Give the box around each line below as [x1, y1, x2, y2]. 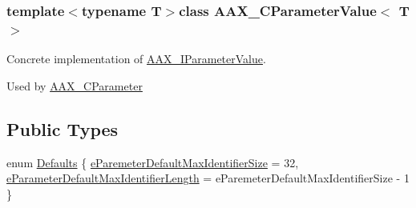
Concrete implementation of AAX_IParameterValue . [6, 50, 266, 67]
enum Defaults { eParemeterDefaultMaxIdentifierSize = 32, [6, 154, 299, 170]
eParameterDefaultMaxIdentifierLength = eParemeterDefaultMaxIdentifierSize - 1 [6, 170, 410, 186]
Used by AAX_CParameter [6, 77, 143, 94]
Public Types [6, 116, 119, 141]
